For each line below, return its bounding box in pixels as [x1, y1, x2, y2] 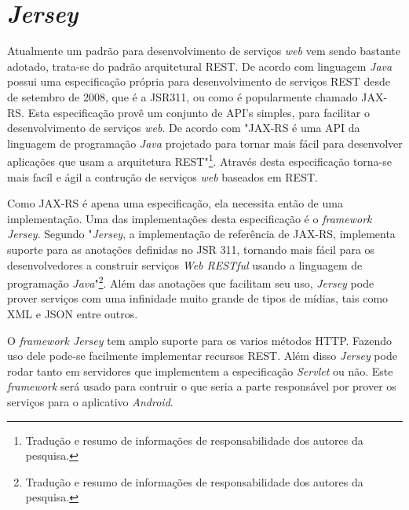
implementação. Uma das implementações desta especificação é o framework [7, 210, 372, 226]
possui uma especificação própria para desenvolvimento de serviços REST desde [7, 73, 390, 90]
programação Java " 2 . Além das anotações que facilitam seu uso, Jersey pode [7, 273, 374, 291]
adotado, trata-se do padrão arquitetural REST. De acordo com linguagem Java [7, 57, 393, 74]
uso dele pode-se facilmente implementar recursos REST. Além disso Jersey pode [7, 347, 397, 364]
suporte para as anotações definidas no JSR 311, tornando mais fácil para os [7, 240, 375, 257]
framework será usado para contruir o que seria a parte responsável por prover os [7, 378, 396, 394]
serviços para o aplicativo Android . [7, 393, 173, 409]
